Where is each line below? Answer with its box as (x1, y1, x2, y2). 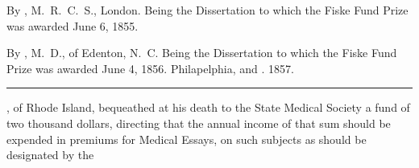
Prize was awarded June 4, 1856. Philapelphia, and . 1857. (6, 59, 294, 76)
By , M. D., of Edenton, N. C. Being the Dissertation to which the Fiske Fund (6, 44, 397, 61)
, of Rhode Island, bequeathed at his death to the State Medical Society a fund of (6, 99, 410, 116)
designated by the (6, 146, 94, 163)
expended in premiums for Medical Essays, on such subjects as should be (6, 130, 367, 147)
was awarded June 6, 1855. (6, 17, 139, 34)
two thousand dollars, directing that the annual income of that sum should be (6, 114, 391, 131)
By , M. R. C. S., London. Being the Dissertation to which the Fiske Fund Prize (6, 2, 409, 18)
